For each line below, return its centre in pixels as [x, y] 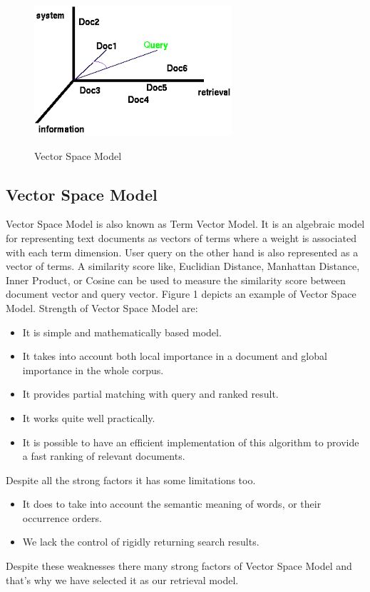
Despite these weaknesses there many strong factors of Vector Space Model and [179, 566]
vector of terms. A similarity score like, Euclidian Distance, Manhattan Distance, [183, 266]
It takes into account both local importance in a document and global [175, 356]
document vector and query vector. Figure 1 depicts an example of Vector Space [181, 294]
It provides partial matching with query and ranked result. [150, 394]
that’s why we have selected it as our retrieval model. [122, 580]
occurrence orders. [62, 517]
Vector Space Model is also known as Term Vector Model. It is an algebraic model [185, 224]
